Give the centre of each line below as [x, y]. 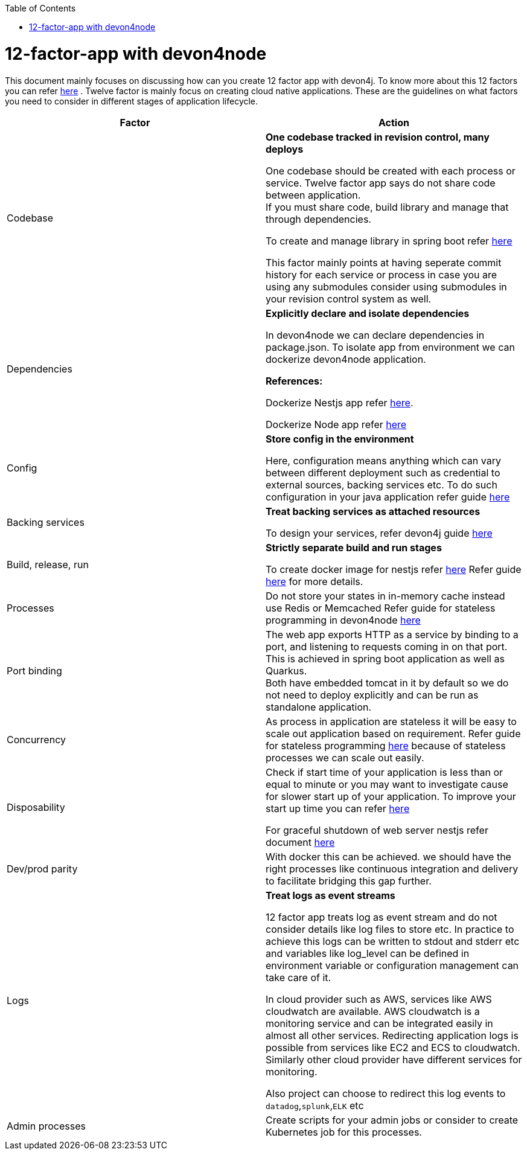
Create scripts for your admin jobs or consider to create [392, 1120]
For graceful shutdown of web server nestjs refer [377, 830]
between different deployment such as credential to [383, 472]
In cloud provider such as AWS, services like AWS [379, 999]
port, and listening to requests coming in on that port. [387, 646]
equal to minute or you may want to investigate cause [387, 784]
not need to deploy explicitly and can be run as [372, 695]
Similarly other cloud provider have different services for [394, 1059]
